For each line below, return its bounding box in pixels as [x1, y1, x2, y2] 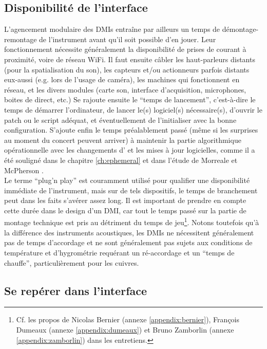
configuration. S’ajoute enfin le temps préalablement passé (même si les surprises [4, 124, 258, 135]
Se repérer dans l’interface [4, 282, 147, 298]
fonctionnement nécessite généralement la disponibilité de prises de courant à [4, 44, 246, 54]
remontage [4, 33, 37, 44]
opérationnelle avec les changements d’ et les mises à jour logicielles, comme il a [4, 144, 255, 155]
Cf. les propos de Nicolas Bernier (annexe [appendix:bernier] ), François [16, 314, 240, 325]
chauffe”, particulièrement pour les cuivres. [4, 257, 139, 268]
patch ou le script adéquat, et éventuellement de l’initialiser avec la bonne [4, 114, 237, 125]
